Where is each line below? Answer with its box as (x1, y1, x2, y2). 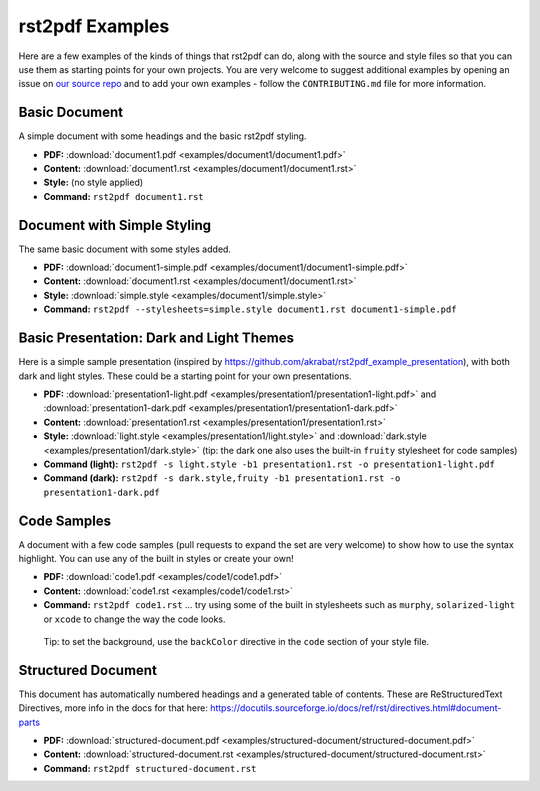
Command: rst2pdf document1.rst (43, 190, 204, 202)
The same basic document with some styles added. (18, 243, 232, 255)
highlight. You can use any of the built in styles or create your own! (18, 552, 294, 564)
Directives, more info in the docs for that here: (18, 702, 209, 714)
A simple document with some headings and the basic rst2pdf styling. (18, 130, 307, 142)
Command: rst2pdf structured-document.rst (43, 762, 257, 774)
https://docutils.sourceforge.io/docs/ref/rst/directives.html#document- (210, 702, 502, 714)
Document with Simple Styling (18, 216, 212, 234)
